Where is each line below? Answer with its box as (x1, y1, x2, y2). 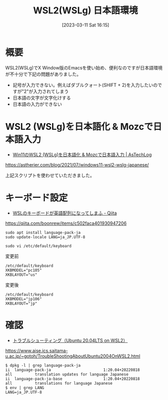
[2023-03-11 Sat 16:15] (62, 21, 109, 28)
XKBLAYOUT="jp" (5, 301, 38, 306)
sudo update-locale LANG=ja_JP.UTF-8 (5, 234, 86, 240)
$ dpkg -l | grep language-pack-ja (5, 363, 81, 368)
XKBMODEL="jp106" (5, 296, 42, 301)
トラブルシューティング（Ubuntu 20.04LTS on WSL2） (12, 337, 128, 343)
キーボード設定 (5, 192, 68, 203)
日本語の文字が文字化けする (12, 95, 71, 101)
